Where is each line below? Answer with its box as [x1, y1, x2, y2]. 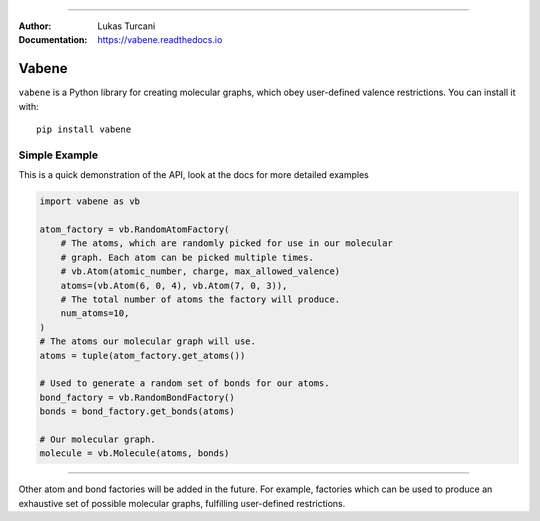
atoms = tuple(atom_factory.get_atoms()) [39, 350, 246, 361]
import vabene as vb [39, 196, 140, 207]
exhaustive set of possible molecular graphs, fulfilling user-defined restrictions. [18, 497, 346, 509]
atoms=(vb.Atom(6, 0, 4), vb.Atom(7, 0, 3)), [60, 280, 288, 291]
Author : [18, 20, 52, 32]
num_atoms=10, [60, 308, 130, 319]
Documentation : [18, 34, 88, 46]
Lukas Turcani [97, 20, 156, 32]
